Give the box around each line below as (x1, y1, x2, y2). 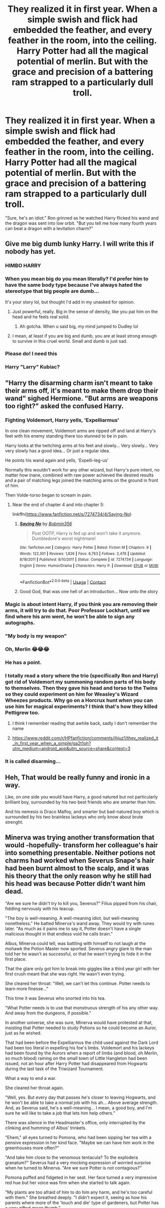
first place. (5, 956, 27, 962)
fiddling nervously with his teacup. (5, 906, 75, 911)
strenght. (5, 819, 24, 825)
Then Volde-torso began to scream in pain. (5, 492, 92, 498)
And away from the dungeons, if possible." (5, 1010, 92, 1016)
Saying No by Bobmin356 (19, 521, 72, 527)
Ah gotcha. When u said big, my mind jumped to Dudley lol (19, 323, 138, 329)
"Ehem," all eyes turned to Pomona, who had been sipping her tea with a (5, 1134, 152, 1140)
